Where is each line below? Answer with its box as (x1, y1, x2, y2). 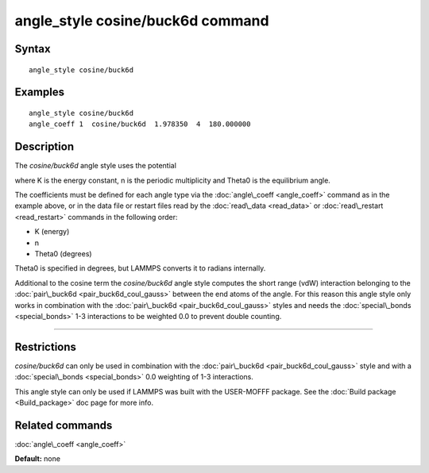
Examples (14, 86, 65, 99)
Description (14, 140, 75, 154)
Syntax (14, 42, 51, 56)
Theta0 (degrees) (34, 249, 92, 258)
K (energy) (34, 227, 70, 236)
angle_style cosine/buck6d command (14, 12, 269, 29)
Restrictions (14, 340, 77, 353)
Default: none (14, 454, 61, 463)
